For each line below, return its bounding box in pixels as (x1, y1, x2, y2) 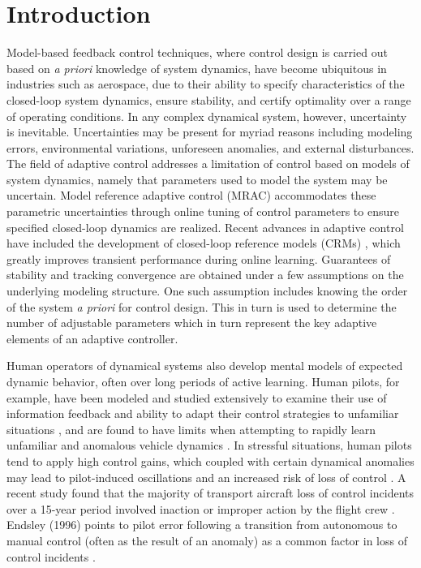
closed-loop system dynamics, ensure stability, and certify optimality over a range (6, 91, 411, 108)
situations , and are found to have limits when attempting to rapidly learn (6, 420, 376, 437)
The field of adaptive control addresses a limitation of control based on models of (6, 155, 410, 172)
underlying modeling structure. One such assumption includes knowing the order (6, 282, 408, 299)
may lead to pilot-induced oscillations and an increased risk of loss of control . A (6, 468, 406, 485)
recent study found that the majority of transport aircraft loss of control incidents (6, 484, 414, 501)
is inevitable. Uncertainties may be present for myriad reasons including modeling (6, 123, 413, 140)
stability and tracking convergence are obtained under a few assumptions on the (6, 266, 404, 283)
